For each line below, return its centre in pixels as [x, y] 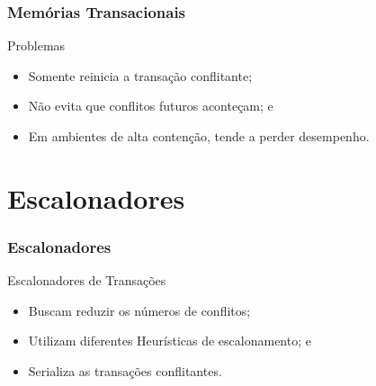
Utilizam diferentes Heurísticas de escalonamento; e [170, 341]
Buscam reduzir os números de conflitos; [139, 310]
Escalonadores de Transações [87, 280]
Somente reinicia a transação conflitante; [140, 75]
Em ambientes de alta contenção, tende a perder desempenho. [199, 136]
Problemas [36, 45]
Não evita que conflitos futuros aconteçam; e [151, 106]
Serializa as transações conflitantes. [125, 370]
